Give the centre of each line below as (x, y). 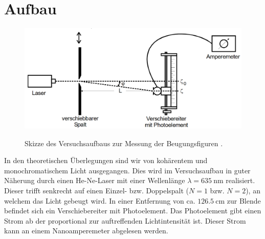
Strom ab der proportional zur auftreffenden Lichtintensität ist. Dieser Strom (125, 220)
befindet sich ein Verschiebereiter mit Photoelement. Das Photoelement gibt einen (133, 211)
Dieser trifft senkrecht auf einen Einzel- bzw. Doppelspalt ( (97, 190)
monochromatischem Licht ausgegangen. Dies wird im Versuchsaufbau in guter (127, 170)
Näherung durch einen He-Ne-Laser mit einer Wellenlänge (95, 180)
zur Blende (244, 200)
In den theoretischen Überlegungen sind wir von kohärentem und (106, 160)
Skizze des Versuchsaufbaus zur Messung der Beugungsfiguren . (124, 143)
